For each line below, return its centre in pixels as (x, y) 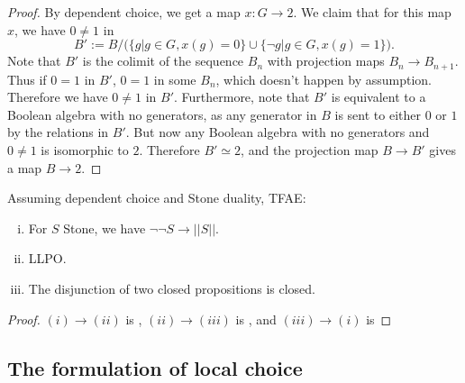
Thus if (27, 79)
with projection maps (326, 61)
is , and (256, 319)
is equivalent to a (378, 97)
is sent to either (378, 114)
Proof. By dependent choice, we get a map (124, 12)
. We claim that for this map (372, 12)
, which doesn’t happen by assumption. (324, 79)
